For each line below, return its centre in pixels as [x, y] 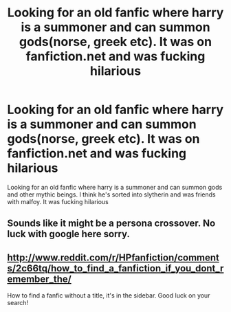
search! [18, 303]
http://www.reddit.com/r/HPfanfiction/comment [113, 257]
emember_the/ [40, 279]
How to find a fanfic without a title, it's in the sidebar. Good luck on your [109, 296]
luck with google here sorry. [69, 234]
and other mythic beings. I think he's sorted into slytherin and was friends [111, 194]
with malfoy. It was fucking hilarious [58, 201]
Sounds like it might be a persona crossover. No [111, 224]
